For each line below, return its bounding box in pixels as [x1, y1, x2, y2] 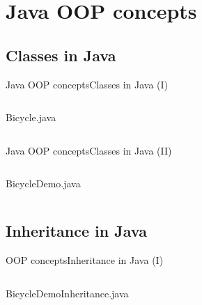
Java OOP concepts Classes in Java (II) [6, 143, 172, 157]
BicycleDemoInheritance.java [6, 286, 129, 300]
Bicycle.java [6, 110, 56, 125]
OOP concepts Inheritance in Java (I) [6, 253, 164, 267]
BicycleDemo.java [6, 176, 81, 191]
